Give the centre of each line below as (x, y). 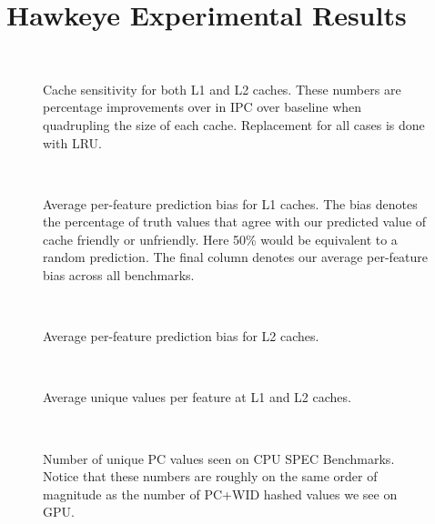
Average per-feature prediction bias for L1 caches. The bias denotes (230, 203)
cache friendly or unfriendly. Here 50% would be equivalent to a (220, 239)
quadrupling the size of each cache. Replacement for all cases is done (234, 124)
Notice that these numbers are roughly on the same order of (210, 476)
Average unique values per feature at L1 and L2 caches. (197, 397)
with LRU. (72, 142)
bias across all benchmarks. (119, 275)
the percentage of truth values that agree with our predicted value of (235, 222)
